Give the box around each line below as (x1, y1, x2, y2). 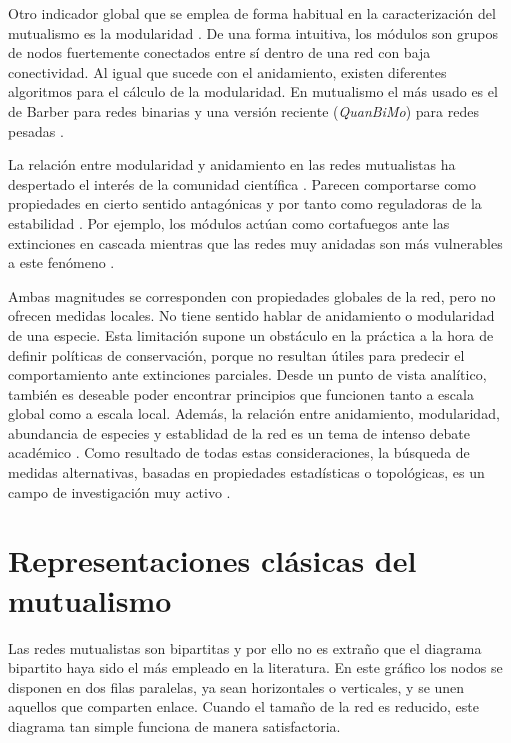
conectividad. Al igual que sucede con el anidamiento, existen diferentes (8, 61, 447, 82)
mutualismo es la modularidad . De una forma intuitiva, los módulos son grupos (8, 22, 499, 43)
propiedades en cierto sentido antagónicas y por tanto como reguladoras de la (8, 193, 482, 214)
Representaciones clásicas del (8, 540, 417, 581)
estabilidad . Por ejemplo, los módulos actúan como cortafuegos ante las (8, 212, 450, 233)
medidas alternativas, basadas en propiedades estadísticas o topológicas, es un (8, 462, 485, 483)
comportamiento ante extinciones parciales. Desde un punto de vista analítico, (8, 364, 487, 385)
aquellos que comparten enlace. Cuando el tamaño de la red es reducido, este (8, 696, 479, 717)
